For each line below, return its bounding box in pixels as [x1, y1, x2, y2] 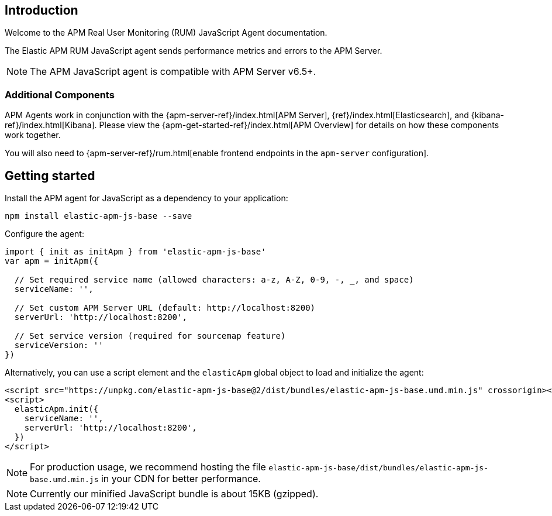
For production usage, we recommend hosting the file [30, 461, 266, 473]
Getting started [5, 168, 95, 183]
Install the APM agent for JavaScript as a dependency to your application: [5, 193, 288, 204]
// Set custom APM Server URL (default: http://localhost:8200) [14, 303, 316, 313]
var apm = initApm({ [5, 256, 99, 266]
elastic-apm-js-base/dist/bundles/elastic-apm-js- [268, 463, 488, 473]
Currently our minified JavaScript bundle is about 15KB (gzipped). [30, 488, 319, 500]
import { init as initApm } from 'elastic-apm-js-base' [5, 247, 266, 257]
